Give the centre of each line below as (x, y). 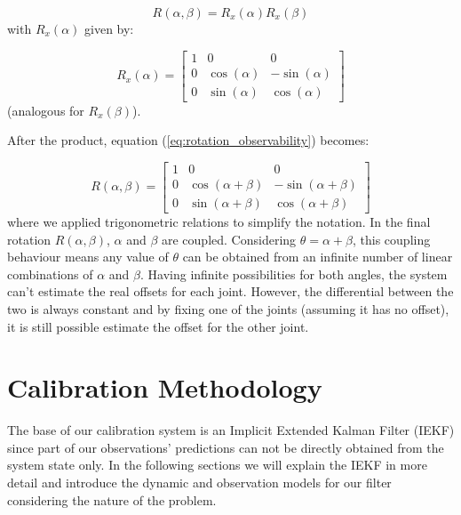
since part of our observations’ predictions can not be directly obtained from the (226, 447)
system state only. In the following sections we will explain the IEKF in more (217, 465)
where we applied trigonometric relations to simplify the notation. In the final (219, 221)
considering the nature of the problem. (112, 499)
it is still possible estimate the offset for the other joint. (158, 326)
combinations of (50, 274)
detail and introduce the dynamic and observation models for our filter (199, 483)
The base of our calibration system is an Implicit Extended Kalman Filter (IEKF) (231, 430)
